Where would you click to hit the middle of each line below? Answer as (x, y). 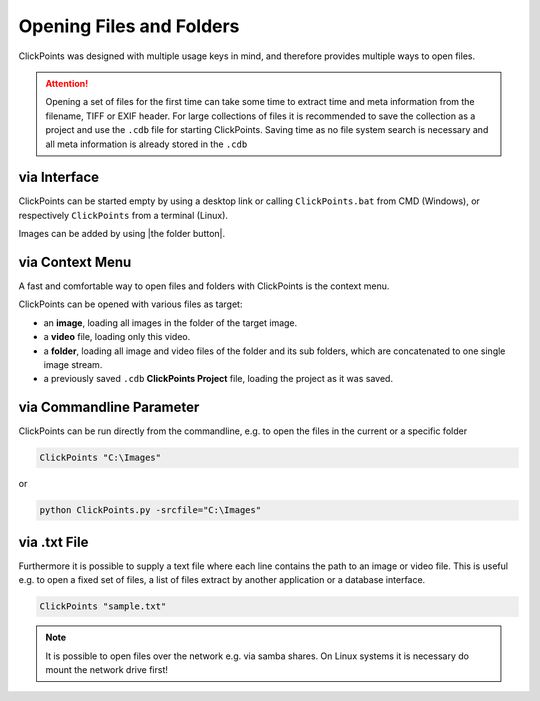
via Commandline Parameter (109, 407)
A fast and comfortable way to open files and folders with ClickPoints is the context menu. (204, 286)
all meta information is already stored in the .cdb (146, 144)
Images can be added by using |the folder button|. (122, 234)
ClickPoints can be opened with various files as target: (130, 304)
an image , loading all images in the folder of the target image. (170, 322)
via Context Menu (75, 262)
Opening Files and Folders (129, 26)
